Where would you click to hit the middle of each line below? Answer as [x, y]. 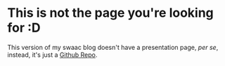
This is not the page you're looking [111, 13]
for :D [24, 28]
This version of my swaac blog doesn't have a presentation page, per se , [113, 47]
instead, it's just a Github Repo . [52, 55]
